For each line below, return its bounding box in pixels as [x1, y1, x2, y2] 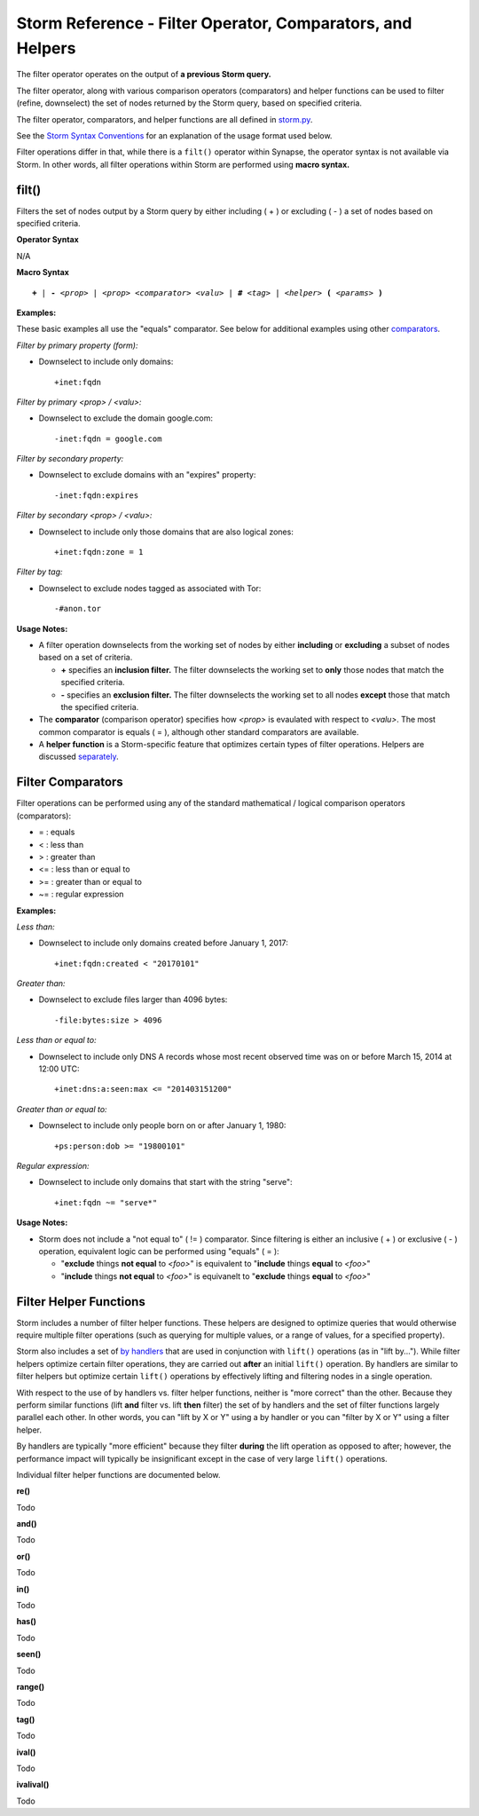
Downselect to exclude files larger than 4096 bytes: [38, 994, 228, 1005]
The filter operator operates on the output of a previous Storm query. [16, 69, 271, 80]
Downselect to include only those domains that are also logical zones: [38, 526, 294, 537]
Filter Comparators [16, 775, 123, 790]
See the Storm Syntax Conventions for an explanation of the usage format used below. [16, 130, 333, 141]
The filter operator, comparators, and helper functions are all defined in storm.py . [16, 114, 313, 124]
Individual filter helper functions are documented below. [16, 1469, 221, 1480]
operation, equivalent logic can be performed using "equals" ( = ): [38, 1245, 279, 1256]
